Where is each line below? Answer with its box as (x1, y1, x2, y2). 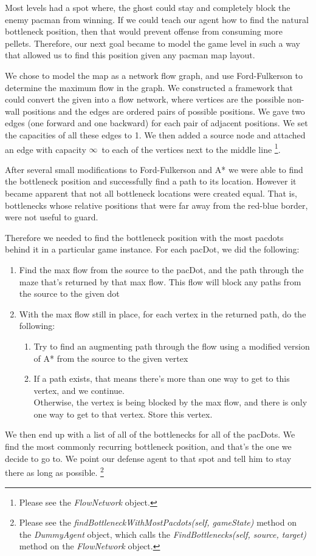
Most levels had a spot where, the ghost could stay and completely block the (5, 1, 290, 13)
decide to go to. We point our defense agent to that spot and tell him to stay (5, 452, 292, 464)
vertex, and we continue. (33, 384, 125, 396)
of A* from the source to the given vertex (33, 351, 188, 364)
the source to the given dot (19, 287, 120, 300)
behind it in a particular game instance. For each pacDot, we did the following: (5, 243, 300, 256)
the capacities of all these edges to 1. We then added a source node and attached (5, 128, 306, 141)
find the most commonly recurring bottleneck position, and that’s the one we (5, 440, 292, 453)
